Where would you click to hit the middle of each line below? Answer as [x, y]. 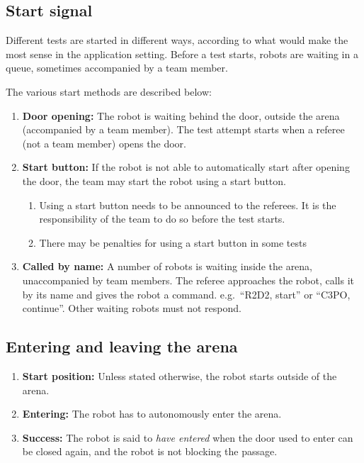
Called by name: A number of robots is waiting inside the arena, [167, 266]
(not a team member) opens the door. [104, 143]
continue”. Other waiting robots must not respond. [132, 308]
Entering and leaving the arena [122, 346]
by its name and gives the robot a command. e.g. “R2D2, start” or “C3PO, [186, 294]
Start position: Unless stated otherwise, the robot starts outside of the [180, 375]
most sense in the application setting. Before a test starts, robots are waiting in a [182, 54]
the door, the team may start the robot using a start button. [154, 180]
